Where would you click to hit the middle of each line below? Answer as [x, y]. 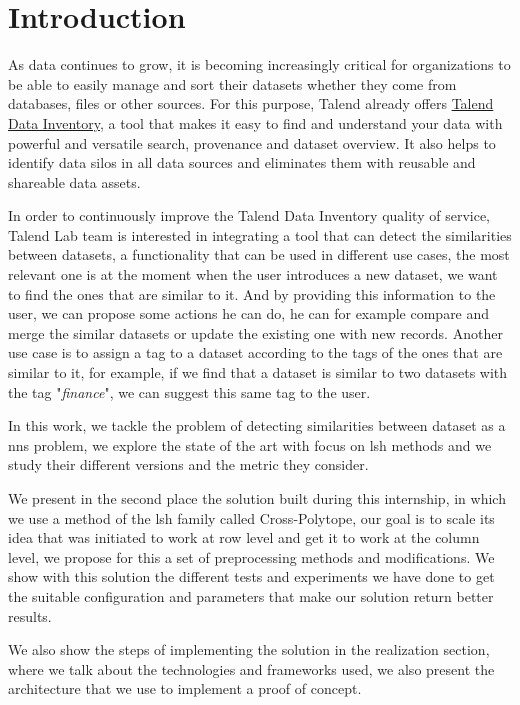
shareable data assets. [74, 181]
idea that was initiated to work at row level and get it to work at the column [244, 537]
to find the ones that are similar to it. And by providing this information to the [252, 293]
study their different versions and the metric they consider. [188, 464]
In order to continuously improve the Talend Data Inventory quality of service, [249, 215]
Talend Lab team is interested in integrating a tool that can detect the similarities [260, 234]
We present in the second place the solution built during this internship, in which [257, 498]
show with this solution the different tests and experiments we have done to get [251, 576]
